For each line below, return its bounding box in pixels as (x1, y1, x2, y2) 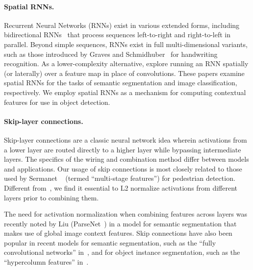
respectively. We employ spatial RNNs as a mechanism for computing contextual (4, 87, 246, 97)
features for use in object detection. (4, 97, 110, 107)
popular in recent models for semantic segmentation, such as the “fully (4, 237, 216, 247)
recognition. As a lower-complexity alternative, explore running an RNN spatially (4, 58, 249, 69)
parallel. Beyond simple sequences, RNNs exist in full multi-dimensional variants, (4, 39, 248, 49)
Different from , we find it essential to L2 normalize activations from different (4, 182, 238, 193)
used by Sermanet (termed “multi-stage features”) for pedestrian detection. (4, 173, 235, 183)
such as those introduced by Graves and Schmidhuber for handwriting (4, 49, 218, 59)
